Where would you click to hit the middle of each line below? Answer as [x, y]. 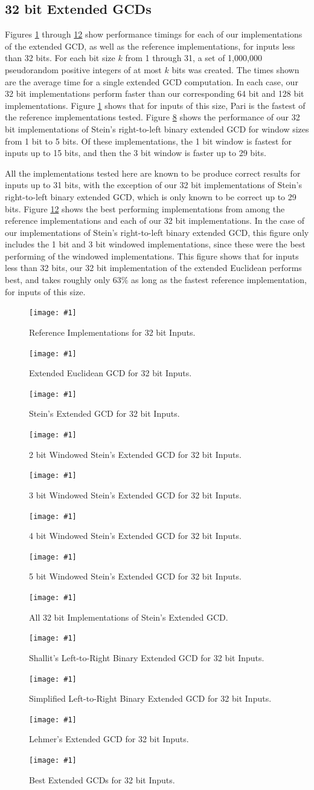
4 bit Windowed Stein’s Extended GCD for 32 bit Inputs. [135, 536]
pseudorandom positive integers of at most [83, 69]
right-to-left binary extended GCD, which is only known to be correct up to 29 [151, 196]
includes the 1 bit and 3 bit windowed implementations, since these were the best [155, 244]
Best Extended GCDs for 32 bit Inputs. [102, 779]
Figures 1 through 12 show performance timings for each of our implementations [154, 34]
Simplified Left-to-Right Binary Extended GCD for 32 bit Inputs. [150, 698]
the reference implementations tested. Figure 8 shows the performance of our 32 [152, 117]
